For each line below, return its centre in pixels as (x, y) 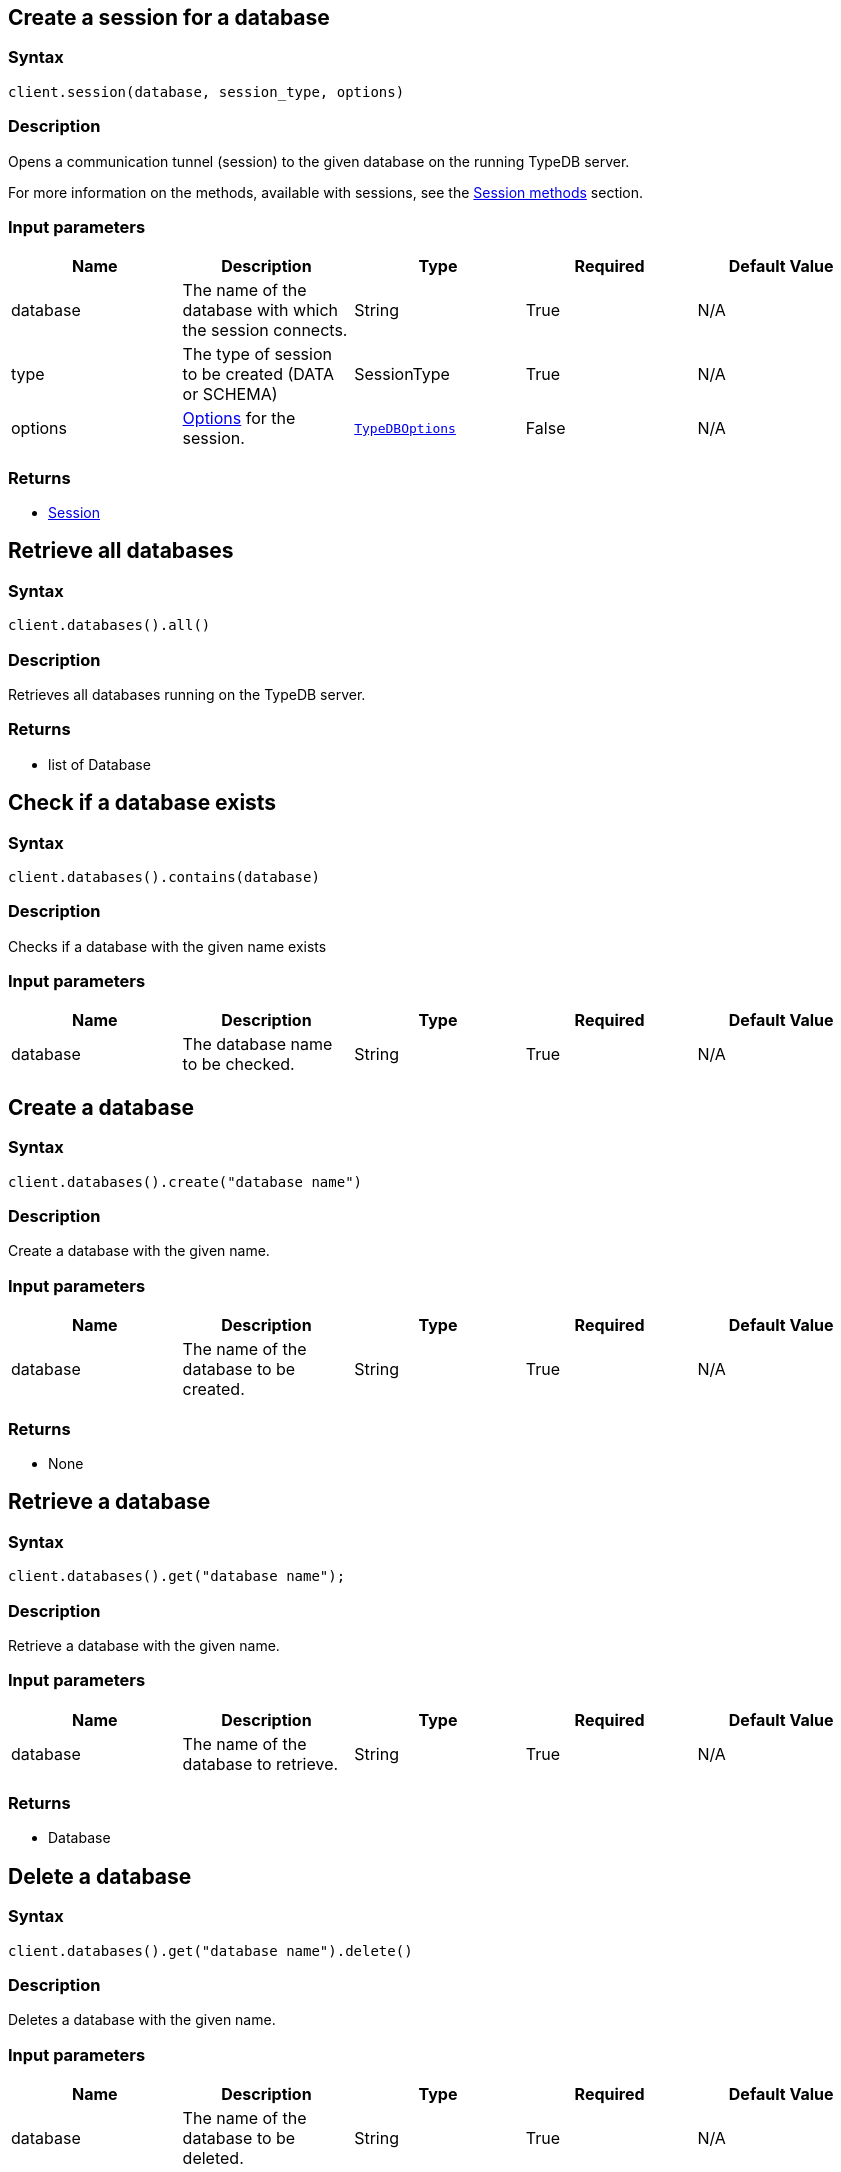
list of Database (99, 764)
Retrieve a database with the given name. (144, 1645)
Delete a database (100, 1876)
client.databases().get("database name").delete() (210, 1950)
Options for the (239, 418)
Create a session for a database (169, 17)
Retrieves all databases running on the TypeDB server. (187, 695)
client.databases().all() (109, 625)
